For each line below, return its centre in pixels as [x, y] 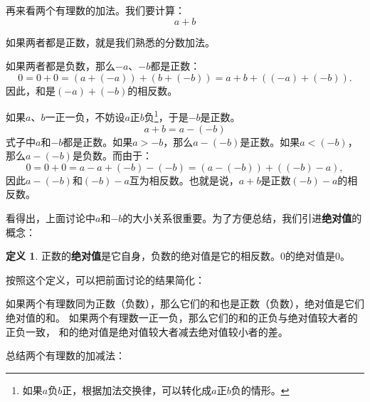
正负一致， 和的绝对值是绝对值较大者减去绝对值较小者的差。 [147, 331]
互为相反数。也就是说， [184, 180]
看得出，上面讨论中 [51, 218]
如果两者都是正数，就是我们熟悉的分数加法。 [110, 42]
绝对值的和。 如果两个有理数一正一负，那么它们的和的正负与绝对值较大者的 [182, 317]
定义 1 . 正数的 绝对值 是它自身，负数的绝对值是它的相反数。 [143, 256]
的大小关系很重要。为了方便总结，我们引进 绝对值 [237, 218]
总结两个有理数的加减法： [65, 355]
